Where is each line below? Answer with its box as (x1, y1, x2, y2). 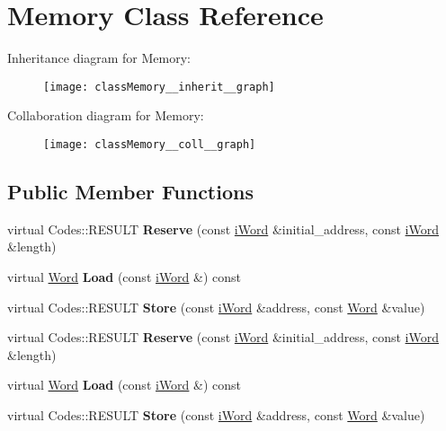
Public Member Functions (7, 178, 254, 206)
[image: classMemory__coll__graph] (43, 137, 256, 151)
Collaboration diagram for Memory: (7, 106, 204, 125)
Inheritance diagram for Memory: (7, 48, 191, 67)
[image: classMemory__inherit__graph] (43, 80, 275, 93)
